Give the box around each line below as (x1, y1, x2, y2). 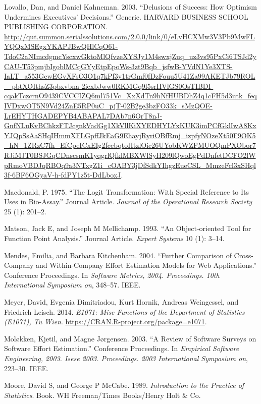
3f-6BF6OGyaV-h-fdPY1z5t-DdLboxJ (4, 169, 121, 180)
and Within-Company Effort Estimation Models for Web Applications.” (35, 260, 257, 270)
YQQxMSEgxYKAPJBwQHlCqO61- (4, 41, 118, 51)
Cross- (234, 250, 253, 260)
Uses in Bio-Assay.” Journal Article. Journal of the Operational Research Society (4, 196, 252, 207)
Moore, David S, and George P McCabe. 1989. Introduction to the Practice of (4, 380, 244, 390)
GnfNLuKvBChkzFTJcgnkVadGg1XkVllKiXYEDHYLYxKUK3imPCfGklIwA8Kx (4, 120, 256, 131)
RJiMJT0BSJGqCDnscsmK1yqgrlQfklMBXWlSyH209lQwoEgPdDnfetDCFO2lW (4, 149, 256, 160)
